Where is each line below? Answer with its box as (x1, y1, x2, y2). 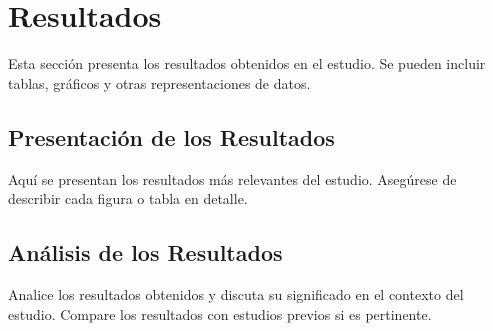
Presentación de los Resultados (8, 121, 335, 152)
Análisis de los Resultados (8, 237, 283, 268)
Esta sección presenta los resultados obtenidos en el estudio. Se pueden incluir (8, 53, 486, 74)
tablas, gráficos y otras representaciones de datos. (8, 72, 311, 93)
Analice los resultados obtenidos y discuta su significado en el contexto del (8, 283, 464, 304)
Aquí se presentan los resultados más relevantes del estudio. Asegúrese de (8, 168, 457, 189)
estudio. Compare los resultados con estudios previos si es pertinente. (8, 303, 432, 324)
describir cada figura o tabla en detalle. (8, 188, 248, 209)
